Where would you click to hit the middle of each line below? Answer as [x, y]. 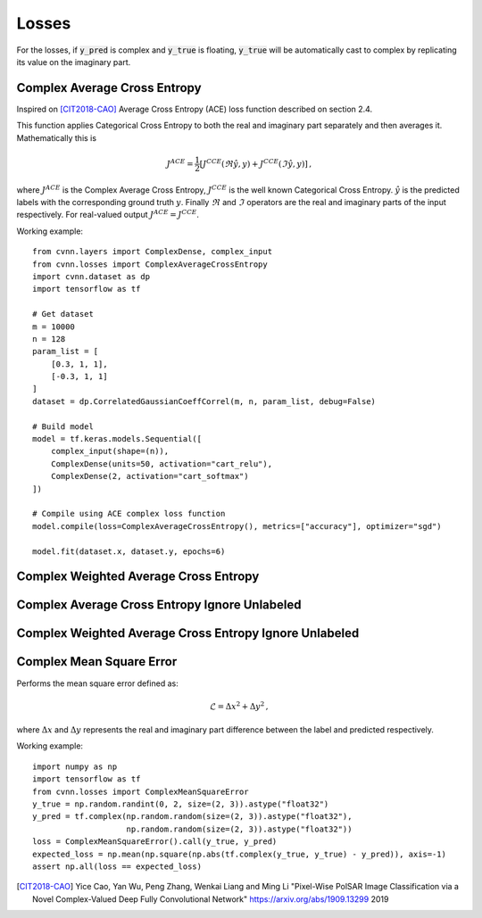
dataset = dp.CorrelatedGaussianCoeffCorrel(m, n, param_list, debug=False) [204, 401]
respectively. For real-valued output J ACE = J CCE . [108, 214]
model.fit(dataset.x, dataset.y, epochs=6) [129, 551]
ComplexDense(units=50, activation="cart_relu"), [161, 463]
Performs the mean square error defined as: [97, 683]
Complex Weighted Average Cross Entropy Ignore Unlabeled [188, 633]
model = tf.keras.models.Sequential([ [117, 439]
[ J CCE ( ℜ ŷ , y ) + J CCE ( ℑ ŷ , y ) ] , [256, 163]
